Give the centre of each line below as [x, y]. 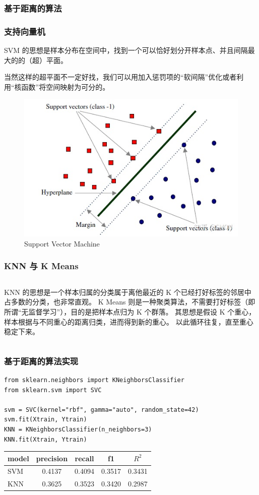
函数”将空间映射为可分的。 [66, 86]
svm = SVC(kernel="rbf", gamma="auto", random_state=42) [102, 410]
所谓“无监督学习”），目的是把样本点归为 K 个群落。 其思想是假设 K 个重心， [130, 311]
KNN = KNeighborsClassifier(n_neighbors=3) [78, 429]
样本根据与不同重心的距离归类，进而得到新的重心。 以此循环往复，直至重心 [129, 321]
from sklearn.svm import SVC [53, 390]
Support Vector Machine [62, 243]
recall [84, 458]
